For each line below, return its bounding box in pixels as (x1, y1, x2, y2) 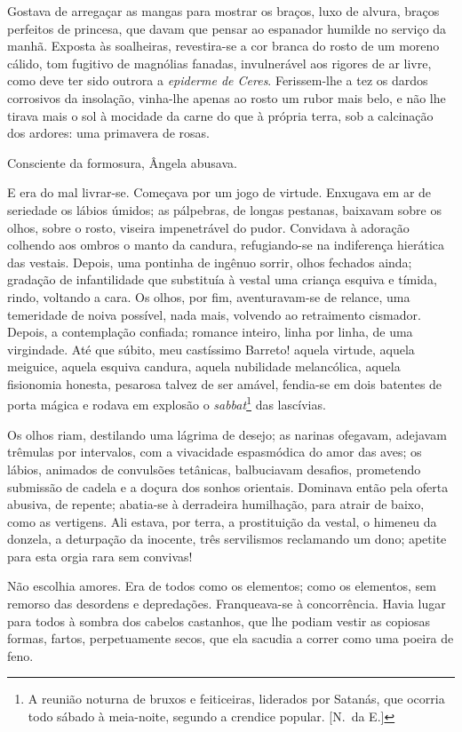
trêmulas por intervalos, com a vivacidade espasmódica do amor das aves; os (7, 442, 422, 461)
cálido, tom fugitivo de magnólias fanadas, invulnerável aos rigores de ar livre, (7, 53, 432, 72)
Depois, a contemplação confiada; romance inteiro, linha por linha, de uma (7, 322, 413, 341)
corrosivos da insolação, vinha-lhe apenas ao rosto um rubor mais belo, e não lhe (7, 88, 446, 107)
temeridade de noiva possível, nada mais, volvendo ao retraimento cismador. (7, 305, 421, 323)
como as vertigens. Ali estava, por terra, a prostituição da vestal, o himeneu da (7, 512, 437, 530)
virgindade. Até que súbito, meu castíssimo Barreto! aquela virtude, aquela (7, 339, 415, 358)
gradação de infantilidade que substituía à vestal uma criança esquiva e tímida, (7, 270, 437, 289)
